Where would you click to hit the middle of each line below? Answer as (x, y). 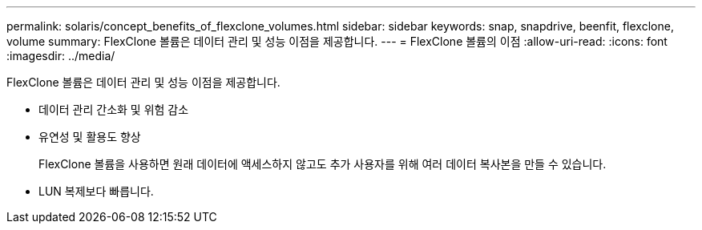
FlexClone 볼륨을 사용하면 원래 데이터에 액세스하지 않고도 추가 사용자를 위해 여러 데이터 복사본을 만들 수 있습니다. (323, 164)
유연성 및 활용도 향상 (90, 137)
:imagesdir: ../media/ (61, 56)
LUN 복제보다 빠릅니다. (96, 191)
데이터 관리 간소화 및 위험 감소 (114, 109)
